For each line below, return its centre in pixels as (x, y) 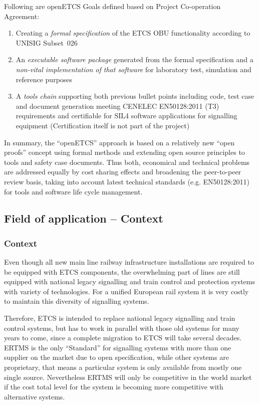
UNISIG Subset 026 (47, 42)
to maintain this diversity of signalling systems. (77, 301)
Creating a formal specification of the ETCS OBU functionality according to (133, 33)
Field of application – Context (84, 218)
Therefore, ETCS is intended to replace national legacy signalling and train (120, 318)
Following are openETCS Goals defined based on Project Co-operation (112, 6)
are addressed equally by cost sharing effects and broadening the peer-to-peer (123, 172)
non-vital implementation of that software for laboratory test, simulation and (134, 69)
